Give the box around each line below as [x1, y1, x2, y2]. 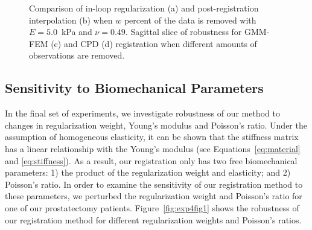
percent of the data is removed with [124, 13, 256, 26]
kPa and [61, 25, 92, 38]
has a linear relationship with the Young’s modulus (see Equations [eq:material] [5, 142, 301, 155]
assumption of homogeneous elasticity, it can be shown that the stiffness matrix [5, 130, 299, 143]
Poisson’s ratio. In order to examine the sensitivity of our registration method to [5, 177, 303, 190]
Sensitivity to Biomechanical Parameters [5, 78, 264, 97]
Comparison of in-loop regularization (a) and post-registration [29, 2, 259, 14]
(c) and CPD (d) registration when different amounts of [51, 37, 257, 50]
